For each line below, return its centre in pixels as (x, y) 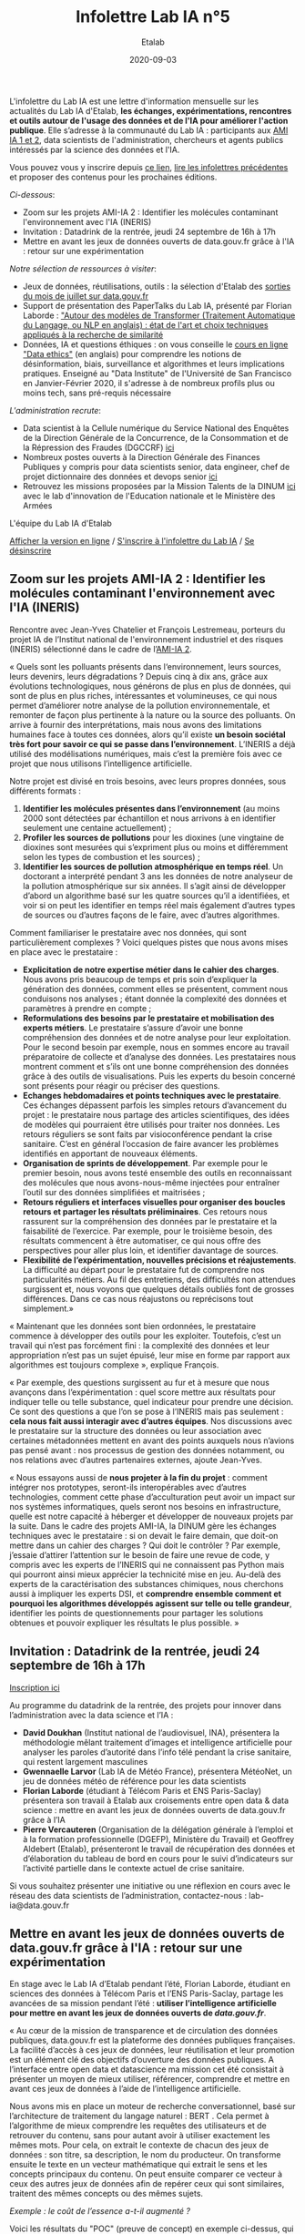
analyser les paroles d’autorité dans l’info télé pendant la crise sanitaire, (157, 1752)
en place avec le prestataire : (64, 952)
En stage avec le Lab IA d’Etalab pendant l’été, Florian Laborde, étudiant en (150, 1984)
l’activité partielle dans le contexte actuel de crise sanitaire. (133, 1868)
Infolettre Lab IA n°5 (153, 17)
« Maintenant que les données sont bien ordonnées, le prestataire (133, 1326)
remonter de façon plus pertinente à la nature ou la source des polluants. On (152, 715)
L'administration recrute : (56, 410)
